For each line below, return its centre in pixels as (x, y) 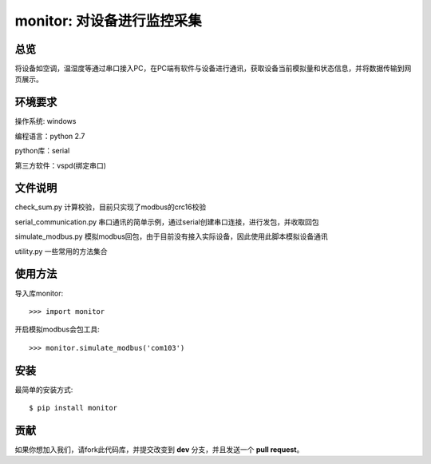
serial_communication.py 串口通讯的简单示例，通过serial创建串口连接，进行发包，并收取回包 (167, 222)
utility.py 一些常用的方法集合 (61, 251)
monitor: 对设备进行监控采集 (109, 21)
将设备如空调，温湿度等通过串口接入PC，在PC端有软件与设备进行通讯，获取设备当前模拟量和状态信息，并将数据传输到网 (213, 69)
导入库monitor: (39, 293)
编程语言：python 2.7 (50, 136)
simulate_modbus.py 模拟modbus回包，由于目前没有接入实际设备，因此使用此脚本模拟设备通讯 (172, 236)
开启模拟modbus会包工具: (57, 329)
